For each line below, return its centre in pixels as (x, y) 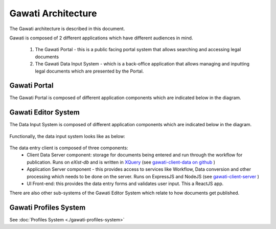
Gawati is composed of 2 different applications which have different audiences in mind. (101, 38)
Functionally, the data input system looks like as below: (67, 136)
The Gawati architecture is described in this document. (67, 29)
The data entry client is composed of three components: (69, 148)
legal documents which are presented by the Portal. (89, 71)
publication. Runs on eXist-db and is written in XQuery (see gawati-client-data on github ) (121, 162)
